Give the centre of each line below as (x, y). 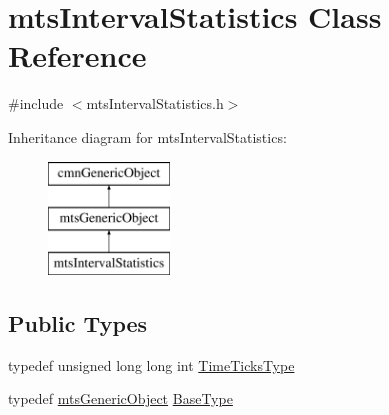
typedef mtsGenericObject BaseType (120, 398)
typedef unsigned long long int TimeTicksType (151, 364)
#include (36, 103)
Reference (77, 55)
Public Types (78, 322)
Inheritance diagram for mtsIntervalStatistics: (147, 136)
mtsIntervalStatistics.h (155, 103)
